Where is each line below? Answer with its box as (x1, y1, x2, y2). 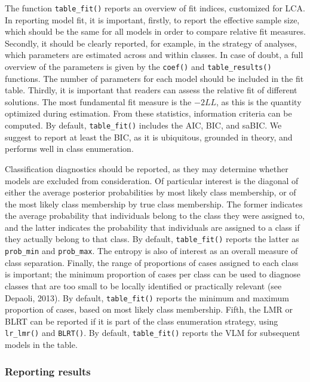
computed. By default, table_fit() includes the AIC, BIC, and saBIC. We (5, 119, 282, 132)
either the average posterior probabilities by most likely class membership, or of (5, 186, 296, 198)
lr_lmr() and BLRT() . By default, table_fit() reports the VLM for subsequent (5, 326, 300, 339)
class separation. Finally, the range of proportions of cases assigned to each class (5, 256, 299, 268)
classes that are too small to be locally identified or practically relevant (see (5, 279, 282, 292)
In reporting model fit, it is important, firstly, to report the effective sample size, (5, 13, 300, 26)
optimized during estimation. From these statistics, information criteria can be (5, 107, 292, 120)
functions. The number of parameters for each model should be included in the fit (5, 72, 304, 84)
